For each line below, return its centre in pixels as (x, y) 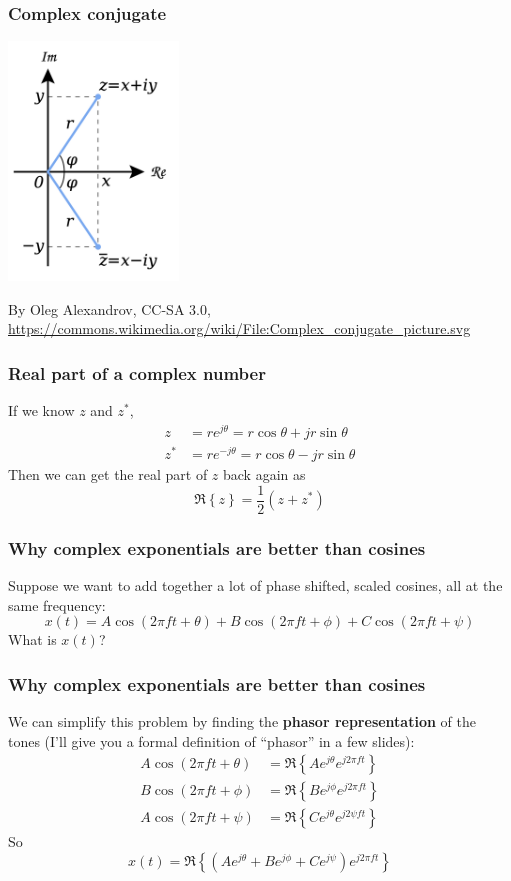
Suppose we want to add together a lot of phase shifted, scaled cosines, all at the (255, 584)
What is (32, 639)
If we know (41, 410)
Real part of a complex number (137, 372)
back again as (264, 474)
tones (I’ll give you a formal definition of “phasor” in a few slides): (211, 740)
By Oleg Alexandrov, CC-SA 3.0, (109, 308)
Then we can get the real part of (108, 474)
